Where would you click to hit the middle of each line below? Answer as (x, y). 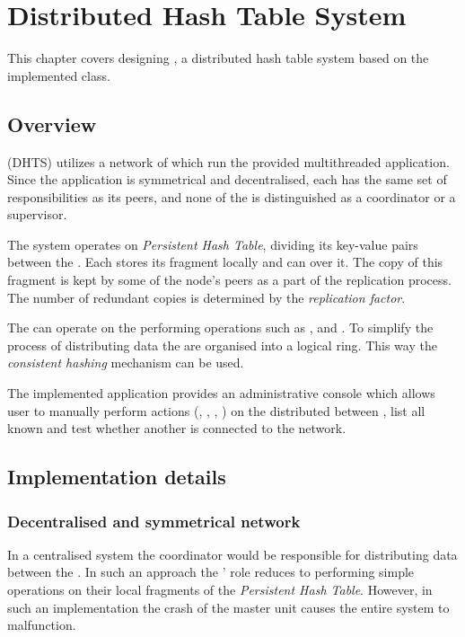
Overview (52, 124)
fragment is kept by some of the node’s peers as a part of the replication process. (229, 280)
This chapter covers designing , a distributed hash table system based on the (218, 58)
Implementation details (117, 477)
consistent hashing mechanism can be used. (126, 363)
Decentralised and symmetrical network (154, 521)
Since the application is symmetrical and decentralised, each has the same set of (227, 179)
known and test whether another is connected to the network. (177, 428)
